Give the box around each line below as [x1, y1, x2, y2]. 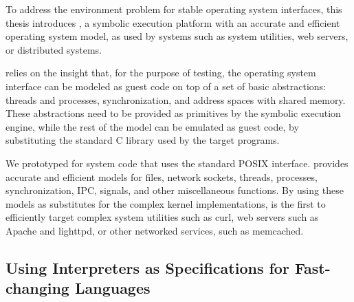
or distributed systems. [5, 42, 102, 56]
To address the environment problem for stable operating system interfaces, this [5, 2, 342, 16]
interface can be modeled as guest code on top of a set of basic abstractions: [5, 78, 326, 93]
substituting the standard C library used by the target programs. [5, 133, 280, 147]
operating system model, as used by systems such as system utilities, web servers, [5, 29, 349, 43]
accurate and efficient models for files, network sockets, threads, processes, [5, 169, 318, 184]
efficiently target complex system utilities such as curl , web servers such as [5, 210, 319, 224]
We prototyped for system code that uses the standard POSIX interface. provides [5, 155, 349, 170]
